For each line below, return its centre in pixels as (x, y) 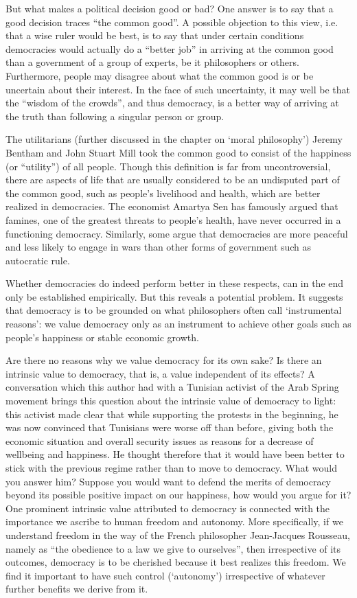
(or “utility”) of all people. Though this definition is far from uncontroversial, (168, 166)
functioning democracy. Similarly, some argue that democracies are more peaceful (177, 233)
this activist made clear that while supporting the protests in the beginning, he (172, 414)
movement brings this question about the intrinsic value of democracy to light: (171, 401)
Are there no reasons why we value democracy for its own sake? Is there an (164, 360)
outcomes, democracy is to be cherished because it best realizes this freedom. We (176, 562)
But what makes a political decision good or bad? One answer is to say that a (170, 8)
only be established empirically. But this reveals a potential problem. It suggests (174, 296)
